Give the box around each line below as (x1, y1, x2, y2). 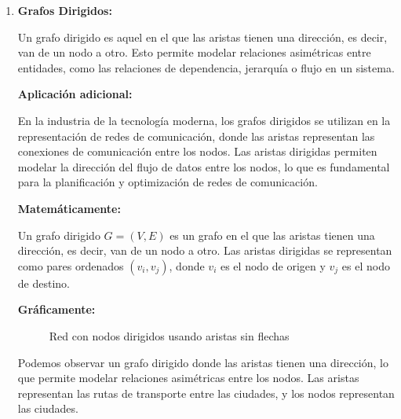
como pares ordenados (17, 257, 124, 274)
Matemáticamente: (17, 200, 121, 216)
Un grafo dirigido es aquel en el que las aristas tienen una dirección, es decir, (17, 28, 388, 45)
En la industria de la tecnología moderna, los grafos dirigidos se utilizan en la (17, 112, 391, 128)
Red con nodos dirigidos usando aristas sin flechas (49, 327, 290, 344)
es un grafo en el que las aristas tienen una (170, 226, 375, 243)
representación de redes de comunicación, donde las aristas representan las (17, 127, 375, 144)
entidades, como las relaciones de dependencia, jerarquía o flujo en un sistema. (17, 59, 395, 75)
